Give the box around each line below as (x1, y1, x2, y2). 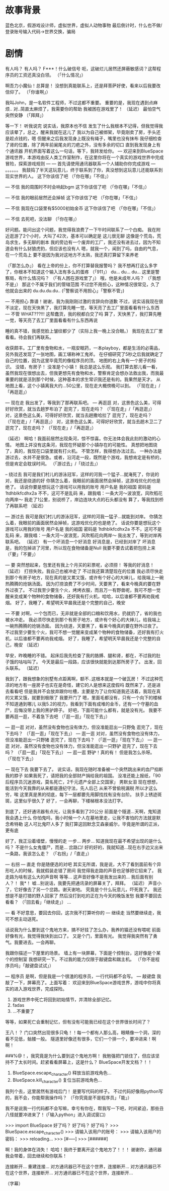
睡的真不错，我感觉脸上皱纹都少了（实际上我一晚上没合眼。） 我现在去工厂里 (5, 328, 163, 334)
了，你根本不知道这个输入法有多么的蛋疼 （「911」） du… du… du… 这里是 (5, 269, 155, 275)
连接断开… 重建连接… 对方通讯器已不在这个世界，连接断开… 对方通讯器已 (5, 1163, 157, 1170)
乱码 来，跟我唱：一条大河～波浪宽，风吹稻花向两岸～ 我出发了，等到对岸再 (5, 532, 162, 538)
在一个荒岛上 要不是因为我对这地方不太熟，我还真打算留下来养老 (5, 252, 139, 258)
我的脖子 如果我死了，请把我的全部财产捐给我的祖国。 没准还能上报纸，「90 (5, 772, 161, 778)
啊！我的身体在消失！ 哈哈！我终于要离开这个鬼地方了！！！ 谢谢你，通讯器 (5, 1147, 162, 1153)
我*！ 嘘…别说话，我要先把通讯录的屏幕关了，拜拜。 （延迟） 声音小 (19, 880, 162, 886)
